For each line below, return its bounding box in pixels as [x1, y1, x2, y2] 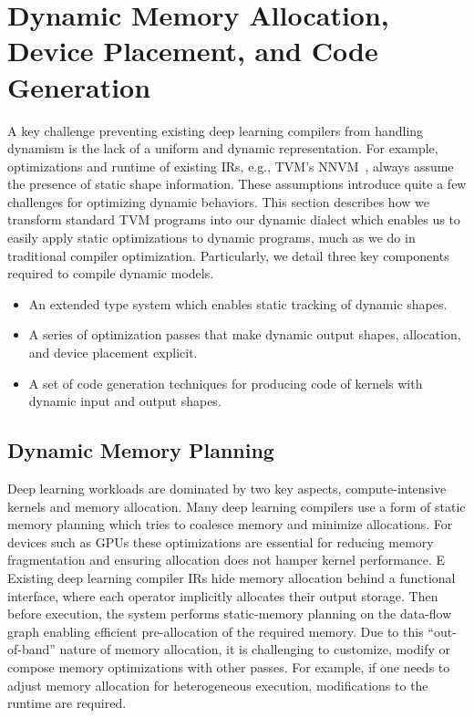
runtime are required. [7, 693, 127, 713]
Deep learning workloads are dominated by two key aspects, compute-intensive [7, 479, 447, 498]
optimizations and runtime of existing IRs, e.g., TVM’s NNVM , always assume [7, 156, 454, 175]
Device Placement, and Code [7, 32, 378, 69]
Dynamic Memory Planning [7, 436, 274, 464]
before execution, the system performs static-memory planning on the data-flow [7, 604, 452, 623]
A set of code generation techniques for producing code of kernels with [28, 373, 423, 392]
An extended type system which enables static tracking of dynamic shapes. [28, 294, 448, 313]
